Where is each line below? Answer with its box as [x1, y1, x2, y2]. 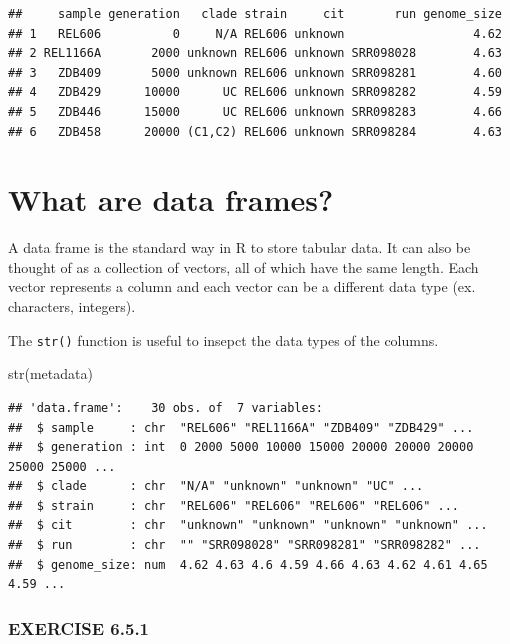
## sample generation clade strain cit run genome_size [8, 7, 502, 21]
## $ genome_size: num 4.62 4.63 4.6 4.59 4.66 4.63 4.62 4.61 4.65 [8, 557, 488, 572]
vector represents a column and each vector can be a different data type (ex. [8, 276, 476, 297]
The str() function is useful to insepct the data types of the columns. [8, 329, 439, 350]
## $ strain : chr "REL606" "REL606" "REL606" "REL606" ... [8, 498, 460, 513]
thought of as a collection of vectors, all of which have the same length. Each [8, 256, 479, 277]
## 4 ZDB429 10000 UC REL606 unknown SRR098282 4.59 [8, 85, 502, 100]
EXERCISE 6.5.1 [8, 615, 150, 640]
